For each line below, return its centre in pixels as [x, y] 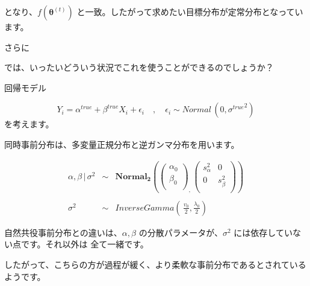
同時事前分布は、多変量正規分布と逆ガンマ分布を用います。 [122, 144]
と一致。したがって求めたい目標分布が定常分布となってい [190, 11]
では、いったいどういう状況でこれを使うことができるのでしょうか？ [139, 67]
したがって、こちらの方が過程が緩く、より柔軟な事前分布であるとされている [155, 264]
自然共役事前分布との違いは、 [63, 232]
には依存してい [263, 232]
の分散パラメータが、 [181, 232]
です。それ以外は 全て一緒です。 [85, 244]
